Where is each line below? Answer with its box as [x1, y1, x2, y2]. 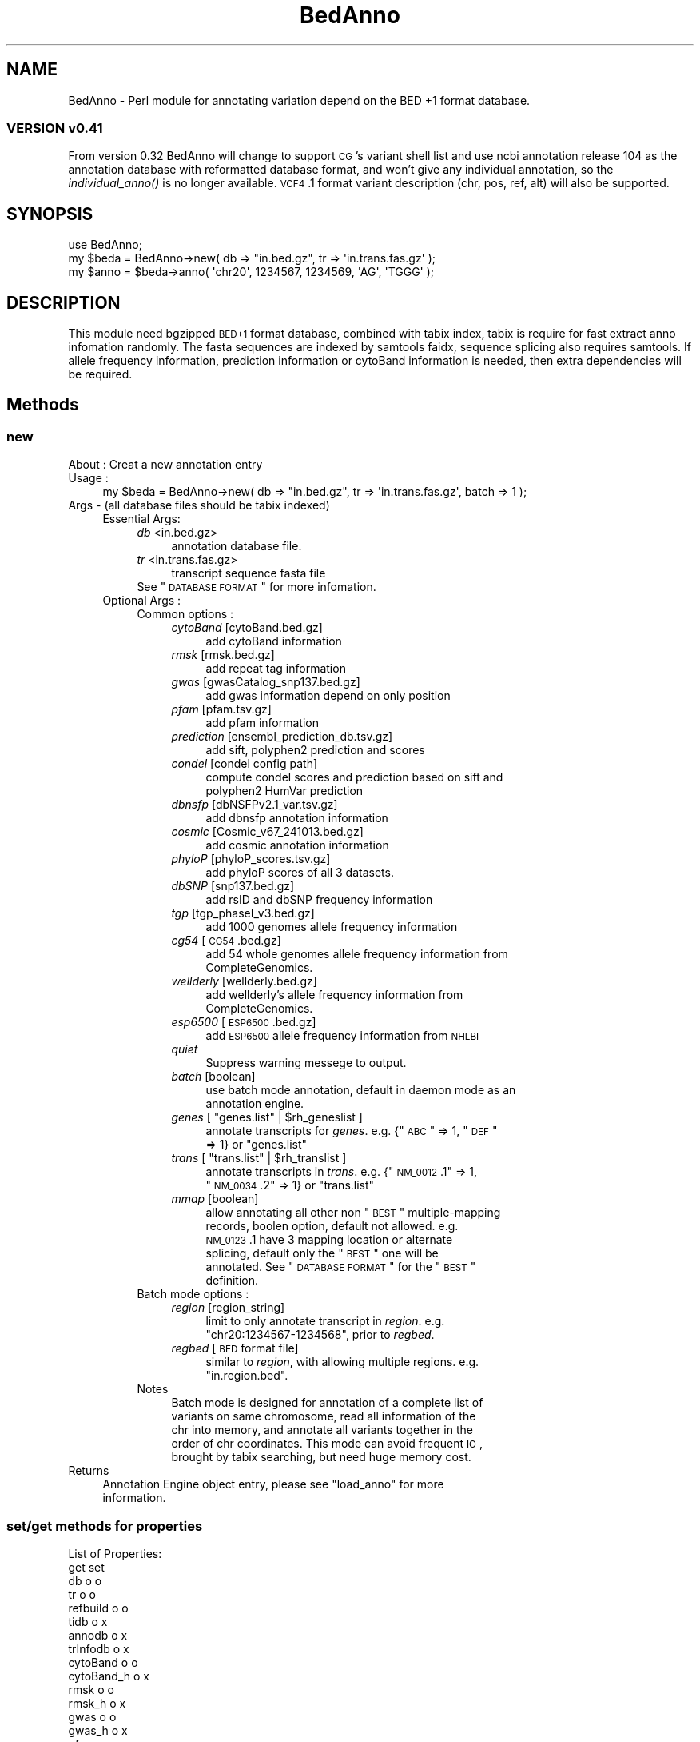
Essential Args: [102, 512, 181, 526]
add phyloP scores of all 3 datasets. [205, 865, 394, 880]
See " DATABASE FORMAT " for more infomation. [137, 580, 376, 594]
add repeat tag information [205, 661, 346, 676]
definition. [205, 1273, 259, 1288]
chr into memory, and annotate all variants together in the [171, 1423, 473, 1437]
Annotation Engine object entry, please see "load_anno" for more [102, 1477, 444, 1492]
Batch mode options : [137, 1287, 249, 1301]
